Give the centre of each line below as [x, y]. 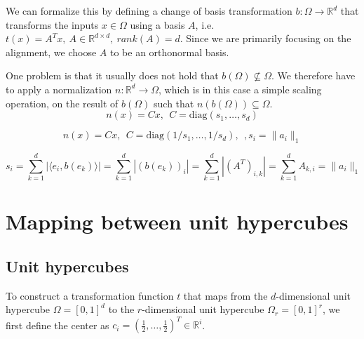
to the [121, 309]
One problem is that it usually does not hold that [112, 75]
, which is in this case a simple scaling [240, 89]
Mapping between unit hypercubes [177, 221]
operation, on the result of [62, 103]
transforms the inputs [52, 24]
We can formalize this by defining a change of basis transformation [149, 11]
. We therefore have [314, 75]
